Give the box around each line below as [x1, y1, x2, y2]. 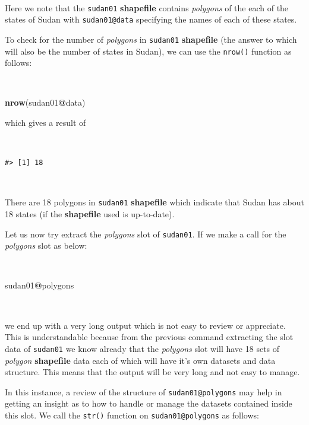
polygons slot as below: [5, 239, 87, 252]
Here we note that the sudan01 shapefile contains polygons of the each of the [5, 1, 289, 14]
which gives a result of [5, 116, 86, 128]
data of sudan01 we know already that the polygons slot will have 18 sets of [5, 342, 280, 354]
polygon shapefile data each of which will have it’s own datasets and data [5, 354, 276, 366]
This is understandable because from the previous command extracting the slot [5, 331, 294, 343]
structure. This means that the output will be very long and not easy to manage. [5, 366, 300, 378]
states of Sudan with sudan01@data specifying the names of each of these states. [5, 13, 297, 26]
